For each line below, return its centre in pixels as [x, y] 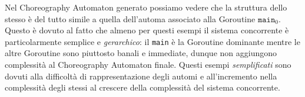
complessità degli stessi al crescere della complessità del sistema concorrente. [142, 87]
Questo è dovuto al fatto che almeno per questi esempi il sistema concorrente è [147, 30]
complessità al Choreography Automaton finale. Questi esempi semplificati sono [148, 65]
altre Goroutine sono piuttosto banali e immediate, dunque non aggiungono [141, 53]
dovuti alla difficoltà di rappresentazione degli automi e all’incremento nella [141, 76]
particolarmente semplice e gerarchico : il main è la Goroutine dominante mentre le [152, 41]
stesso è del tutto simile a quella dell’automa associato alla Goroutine [130, 18]
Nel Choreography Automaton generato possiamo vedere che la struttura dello [146, 7]
